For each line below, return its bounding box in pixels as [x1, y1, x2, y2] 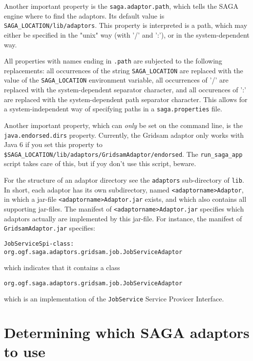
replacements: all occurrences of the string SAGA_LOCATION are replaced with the [4, 65, 243, 75]
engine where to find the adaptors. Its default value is [4, 10, 165, 21]
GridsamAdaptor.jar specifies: [4, 223, 95, 233]
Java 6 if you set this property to [4, 139, 103, 149]
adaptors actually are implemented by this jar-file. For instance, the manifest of [4, 213, 242, 223]
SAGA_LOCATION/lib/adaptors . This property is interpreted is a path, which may [4, 20, 248, 30]
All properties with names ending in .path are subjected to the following [4, 56, 222, 66]
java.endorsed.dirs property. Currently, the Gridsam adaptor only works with [4, 129, 244, 140]
